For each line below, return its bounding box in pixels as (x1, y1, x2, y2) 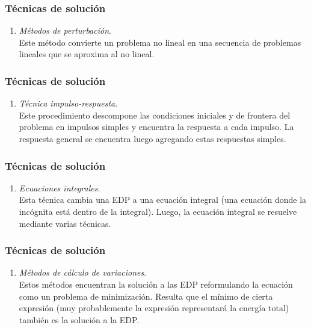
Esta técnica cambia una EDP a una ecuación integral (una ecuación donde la (19, 193, 307, 206)
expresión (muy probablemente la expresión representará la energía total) (19, 302, 289, 314)
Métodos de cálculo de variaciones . (19, 266, 147, 279)
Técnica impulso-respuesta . (19, 97, 118, 110)
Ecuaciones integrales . (19, 181, 100, 194)
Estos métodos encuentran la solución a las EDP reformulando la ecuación (19, 278, 293, 290)
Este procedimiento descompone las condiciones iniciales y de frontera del (19, 108, 291, 121)
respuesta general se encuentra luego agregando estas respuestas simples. (19, 132, 286, 144)
